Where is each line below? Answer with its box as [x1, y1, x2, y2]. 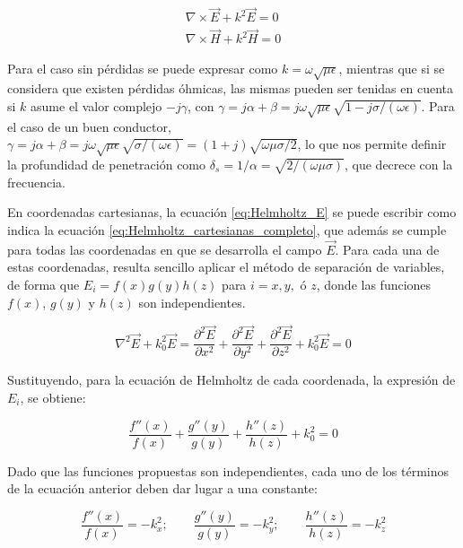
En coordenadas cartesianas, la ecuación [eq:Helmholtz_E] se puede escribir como [7, 203, 457, 222]
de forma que [7, 274, 80, 293]
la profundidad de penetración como [7, 154, 206, 173]
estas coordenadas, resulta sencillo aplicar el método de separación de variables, [7, 257, 445, 276]
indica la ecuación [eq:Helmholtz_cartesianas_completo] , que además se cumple [7, 220, 447, 239]
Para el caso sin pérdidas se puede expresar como [7, 58, 278, 77]
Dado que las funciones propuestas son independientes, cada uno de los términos [7, 461, 450, 480]
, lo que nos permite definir [297, 135, 447, 153]
